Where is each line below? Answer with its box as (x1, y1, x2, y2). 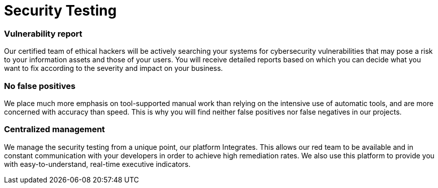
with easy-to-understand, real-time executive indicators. (4, 159, 191, 168)
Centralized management (4, 124, 105, 135)
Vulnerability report (4, 28, 82, 39)
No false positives (4, 80, 76, 91)
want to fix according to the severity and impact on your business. (4, 64, 223, 73)
